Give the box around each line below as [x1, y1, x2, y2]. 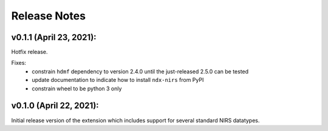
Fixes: [11, 59, 27, 67]
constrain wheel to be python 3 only [32, 85, 122, 92]
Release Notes [11, 9, 86, 22]
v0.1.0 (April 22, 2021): [11, 101, 100, 111]
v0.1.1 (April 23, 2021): [11, 32, 97, 42]
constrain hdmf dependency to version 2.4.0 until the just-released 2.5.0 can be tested [32, 67, 249, 75]
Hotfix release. [11, 49, 48, 56]
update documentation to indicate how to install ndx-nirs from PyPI [32, 76, 204, 84]
